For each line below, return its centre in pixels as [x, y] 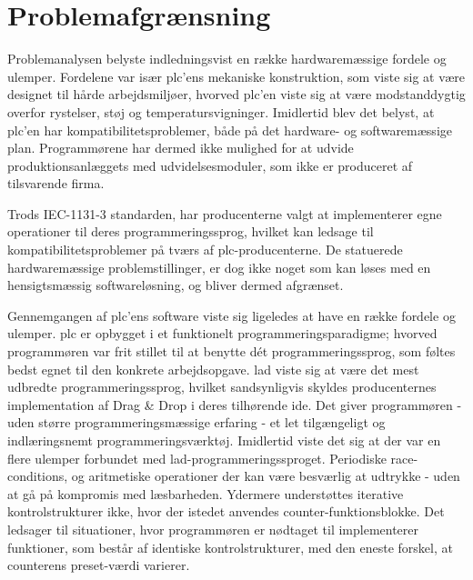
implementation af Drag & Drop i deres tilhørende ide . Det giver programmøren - [235, 404]
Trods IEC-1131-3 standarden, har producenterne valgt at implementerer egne [225, 213]
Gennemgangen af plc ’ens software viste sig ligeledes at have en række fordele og [231, 315]
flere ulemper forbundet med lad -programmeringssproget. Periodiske [197, 458]
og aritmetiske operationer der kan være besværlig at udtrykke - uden [266, 476]
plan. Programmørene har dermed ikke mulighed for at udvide [181, 148]
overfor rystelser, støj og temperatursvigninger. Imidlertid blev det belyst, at [221, 111]
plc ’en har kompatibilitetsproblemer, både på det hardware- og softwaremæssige [230, 130]
